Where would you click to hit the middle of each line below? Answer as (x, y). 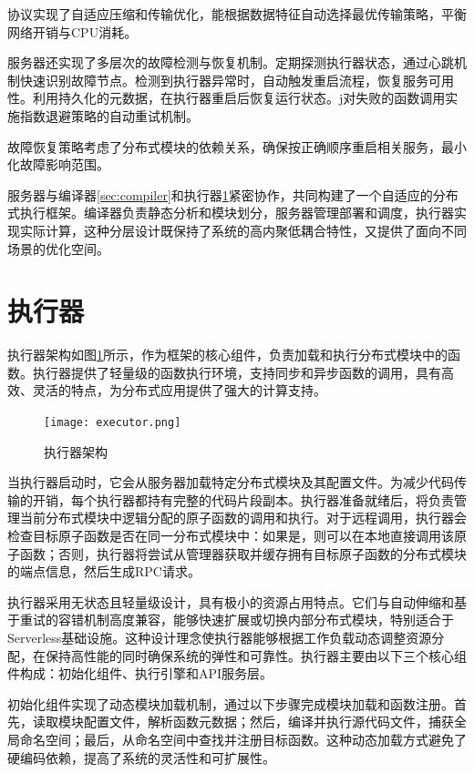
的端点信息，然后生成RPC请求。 (104, 571)
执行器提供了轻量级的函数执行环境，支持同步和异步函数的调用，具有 (237, 372)
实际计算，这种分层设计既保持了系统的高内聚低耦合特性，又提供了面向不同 (243, 230)
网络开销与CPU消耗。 (72, 31)
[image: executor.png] (113, 423)
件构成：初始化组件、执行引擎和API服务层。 (140, 673)
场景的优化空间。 (58, 248)
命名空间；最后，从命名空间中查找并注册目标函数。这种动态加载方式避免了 (243, 739)
